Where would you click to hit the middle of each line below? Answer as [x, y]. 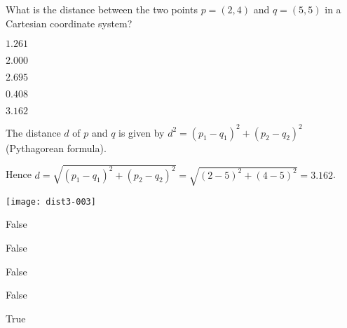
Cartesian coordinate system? [69, 23]
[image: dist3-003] [51, 201]
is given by [142, 132]
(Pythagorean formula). [56, 148]
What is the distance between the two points [102, 9]
